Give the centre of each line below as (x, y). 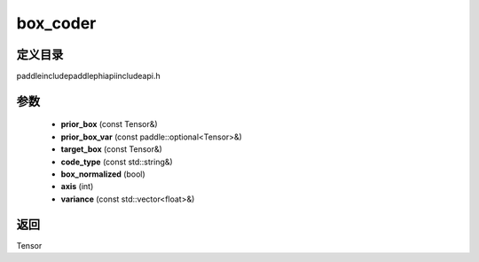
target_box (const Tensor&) (112, 149)
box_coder (56, 23)
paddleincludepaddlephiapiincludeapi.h (88, 76)
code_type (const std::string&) (117, 162)
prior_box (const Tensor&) (110, 124)
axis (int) (77, 187)
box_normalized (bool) (103, 174)
